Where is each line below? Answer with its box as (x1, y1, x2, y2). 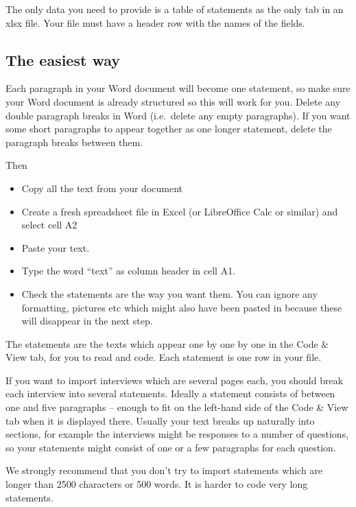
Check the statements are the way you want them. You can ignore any (21, 286, 318, 300)
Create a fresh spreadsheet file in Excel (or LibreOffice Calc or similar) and (21, 204, 338, 218)
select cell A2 (21, 217, 78, 232)
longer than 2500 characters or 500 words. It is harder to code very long (5, 477, 308, 491)
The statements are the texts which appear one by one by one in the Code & (5, 336, 329, 351)
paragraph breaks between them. (5, 134, 143, 149)
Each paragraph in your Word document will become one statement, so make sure (5, 81, 351, 95)
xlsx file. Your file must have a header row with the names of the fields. (5, 15, 305, 30)
